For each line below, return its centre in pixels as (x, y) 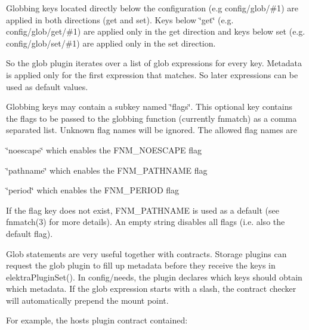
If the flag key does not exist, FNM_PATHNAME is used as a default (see (143, 210)
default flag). (30, 233)
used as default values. (47, 86)
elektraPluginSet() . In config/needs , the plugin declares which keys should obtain (154, 277)
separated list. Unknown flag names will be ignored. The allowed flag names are (152, 130)
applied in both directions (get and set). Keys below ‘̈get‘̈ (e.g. (120, 19)
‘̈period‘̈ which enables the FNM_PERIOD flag (93, 190)
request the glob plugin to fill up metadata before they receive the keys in (141, 265)
